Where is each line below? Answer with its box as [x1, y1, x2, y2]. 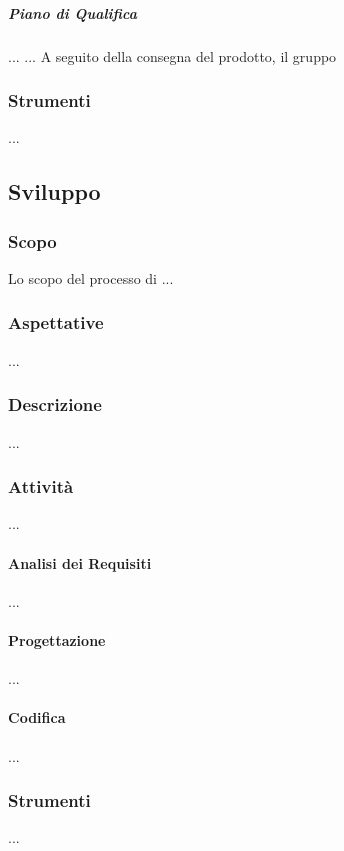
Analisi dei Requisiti [8, 552, 152, 573]
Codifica [8, 707, 66, 728]
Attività [8, 474, 74, 499]
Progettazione [8, 629, 106, 650]
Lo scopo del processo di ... [8, 267, 174, 288]
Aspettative [8, 310, 104, 335]
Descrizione [8, 392, 102, 417]
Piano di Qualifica [8, 2, 137, 23]
